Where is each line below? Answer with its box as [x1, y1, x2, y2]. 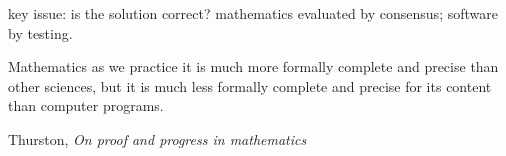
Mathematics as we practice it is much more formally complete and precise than [8, 56, 499, 77]
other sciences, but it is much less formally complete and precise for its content [8, 75, 492, 96]
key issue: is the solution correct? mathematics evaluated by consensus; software [8, 3, 498, 23]
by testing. [8, 22, 73, 43]
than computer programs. [8, 95, 164, 116]
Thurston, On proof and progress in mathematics [8, 128, 307, 149]
